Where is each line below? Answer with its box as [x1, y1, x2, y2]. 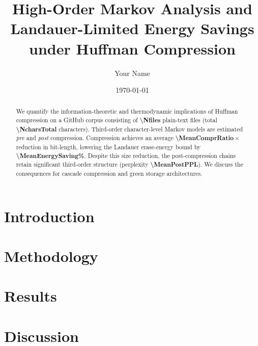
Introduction [4, 205, 95, 226]
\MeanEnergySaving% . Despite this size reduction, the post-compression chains [16, 151, 236, 160]
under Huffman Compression [29, 38, 236, 59]
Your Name [114, 67, 150, 78]
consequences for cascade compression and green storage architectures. [16, 169, 203, 178]
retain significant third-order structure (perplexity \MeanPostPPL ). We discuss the [16, 160, 243, 169]
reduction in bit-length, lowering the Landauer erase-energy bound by [16, 143, 201, 151]
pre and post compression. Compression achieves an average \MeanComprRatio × [16, 134, 240, 143]
